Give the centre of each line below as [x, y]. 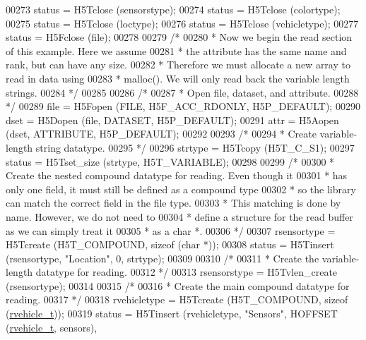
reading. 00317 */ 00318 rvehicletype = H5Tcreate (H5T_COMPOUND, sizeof [177, 299]
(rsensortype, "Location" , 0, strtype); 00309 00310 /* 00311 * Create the [163, 258]
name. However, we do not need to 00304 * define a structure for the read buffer [179, 216]
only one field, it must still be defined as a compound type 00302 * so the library [181, 189]
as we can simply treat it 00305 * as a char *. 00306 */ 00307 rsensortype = [171, 230]
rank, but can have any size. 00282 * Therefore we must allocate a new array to [178, 65]
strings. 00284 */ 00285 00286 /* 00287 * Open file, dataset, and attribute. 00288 [182, 92]
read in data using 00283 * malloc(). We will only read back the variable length [178, 78]
